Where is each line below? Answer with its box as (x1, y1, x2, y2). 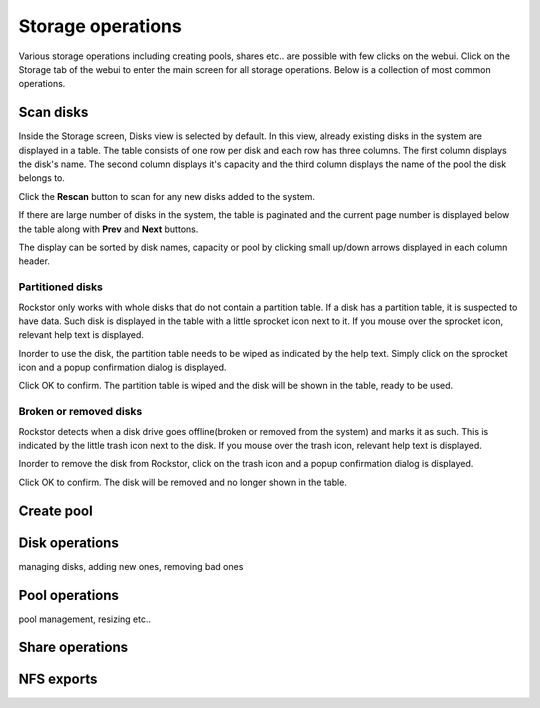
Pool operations (18, 586, 120, 604)
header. (18, 255, 50, 267)
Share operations (18, 639, 129, 656)
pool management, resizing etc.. (18, 613, 152, 625)
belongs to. (18, 172, 65, 184)
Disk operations (18, 534, 119, 551)
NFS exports (18, 671, 98, 688)
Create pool (18, 502, 94, 519)
